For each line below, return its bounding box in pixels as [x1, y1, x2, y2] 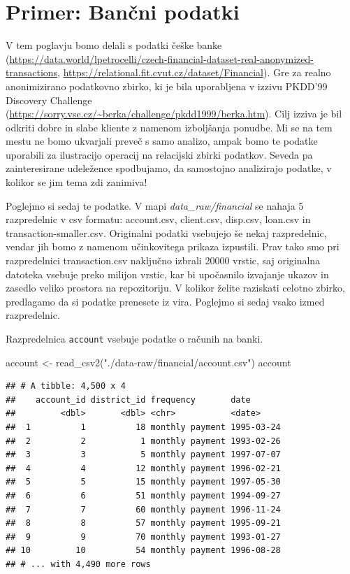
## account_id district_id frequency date [6, 394, 251, 405]
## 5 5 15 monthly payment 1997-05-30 [6, 477, 281, 487]
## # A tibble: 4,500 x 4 [6, 381, 126, 392]
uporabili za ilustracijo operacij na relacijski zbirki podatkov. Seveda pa [6, 147, 313, 162]
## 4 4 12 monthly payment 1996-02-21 [6, 463, 281, 473]
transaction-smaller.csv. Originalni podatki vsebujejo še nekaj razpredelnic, [6, 225, 327, 240]
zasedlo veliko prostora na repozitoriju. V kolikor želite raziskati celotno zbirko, [6, 280, 345, 295]
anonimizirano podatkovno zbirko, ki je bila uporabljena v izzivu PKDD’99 [6, 78, 328, 93]
